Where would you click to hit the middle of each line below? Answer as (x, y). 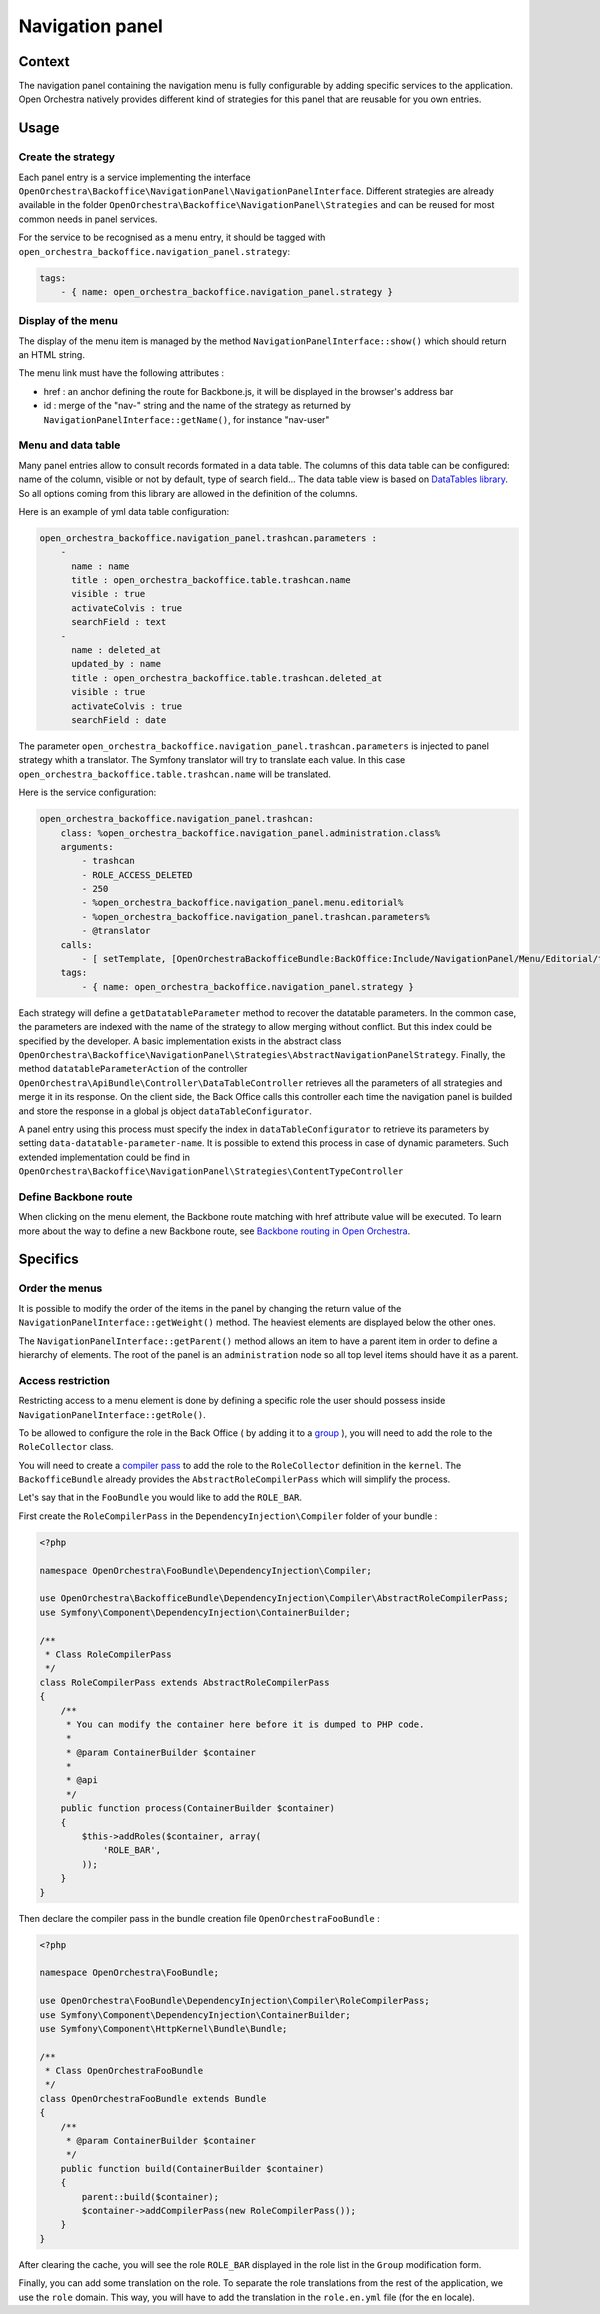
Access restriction (64, 1380)
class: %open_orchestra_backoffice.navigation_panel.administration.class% (250, 833)
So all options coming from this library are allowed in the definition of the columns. (188, 493)
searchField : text (119, 622)
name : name (100, 566)
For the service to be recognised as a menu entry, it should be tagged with (172, 237)
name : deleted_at (116, 650)
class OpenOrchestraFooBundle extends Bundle (153, 2098)
